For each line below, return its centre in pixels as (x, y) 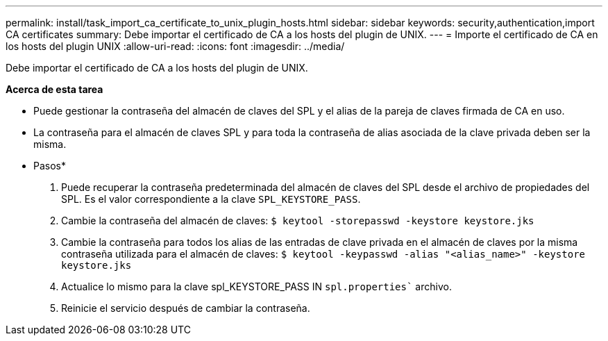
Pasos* (50, 166)
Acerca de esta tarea (54, 89)
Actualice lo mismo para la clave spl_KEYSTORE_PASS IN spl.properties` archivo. (256, 286)
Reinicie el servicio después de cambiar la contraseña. (186, 308)
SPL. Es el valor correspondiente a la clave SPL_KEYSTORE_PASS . (211, 199)
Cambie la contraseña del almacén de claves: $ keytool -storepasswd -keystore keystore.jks (298, 221)
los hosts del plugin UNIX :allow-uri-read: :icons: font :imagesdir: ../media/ (175, 46)
